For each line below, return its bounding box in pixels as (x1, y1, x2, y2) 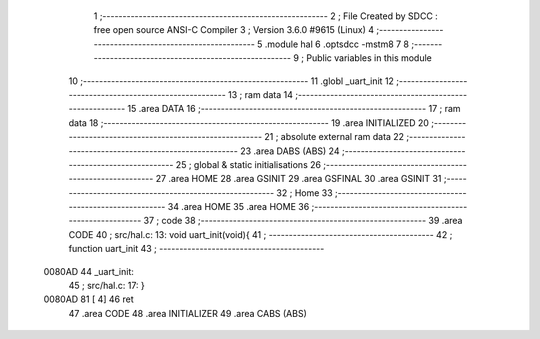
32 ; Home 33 (276, 186, 334, 199)
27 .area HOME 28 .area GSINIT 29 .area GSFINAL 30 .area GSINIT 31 (155, 173, 442, 185)
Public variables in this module (306, 52, 432, 64)
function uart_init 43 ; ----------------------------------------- (68, 243, 325, 255)
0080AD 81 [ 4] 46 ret (43, 293, 134, 305)
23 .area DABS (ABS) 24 (240, 145, 340, 157)
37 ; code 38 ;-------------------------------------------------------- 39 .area (143, 215, 463, 227)
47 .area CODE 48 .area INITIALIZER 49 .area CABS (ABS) (68, 307, 307, 319)
